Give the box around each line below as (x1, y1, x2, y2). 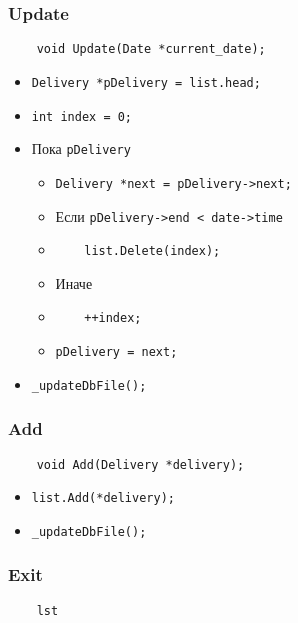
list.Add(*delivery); (31, 491, 175, 506)
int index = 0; (31, 109, 133, 124)
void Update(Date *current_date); (36, 42, 266, 57)
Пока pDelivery (31, 138, 131, 159)
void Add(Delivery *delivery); (36, 457, 245, 472)
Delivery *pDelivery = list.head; (31, 75, 261, 90)
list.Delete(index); (84, 244, 221, 259)
